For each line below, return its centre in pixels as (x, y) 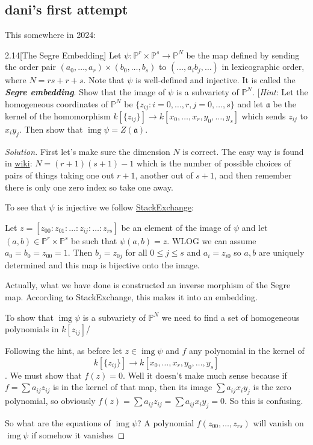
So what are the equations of (58, 423)
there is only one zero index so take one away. (89, 187)
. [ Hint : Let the (280, 91)
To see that (26, 207)
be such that (94, 240)
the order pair (30, 67)
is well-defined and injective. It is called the (215, 80)
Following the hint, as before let (64, 351)
